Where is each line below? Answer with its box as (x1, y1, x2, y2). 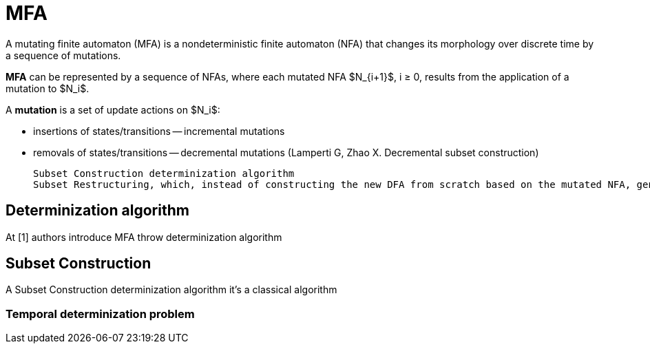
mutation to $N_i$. (6, 82, 90, 94)
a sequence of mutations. (6, 49, 121, 61)
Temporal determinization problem (6, 306, 195, 321)
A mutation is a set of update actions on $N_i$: (6, 103, 220, 116)
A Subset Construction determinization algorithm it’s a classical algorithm (6, 284, 337, 296)
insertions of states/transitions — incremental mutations (33, 125, 285, 137)
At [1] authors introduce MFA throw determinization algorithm (6, 231, 282, 243)
